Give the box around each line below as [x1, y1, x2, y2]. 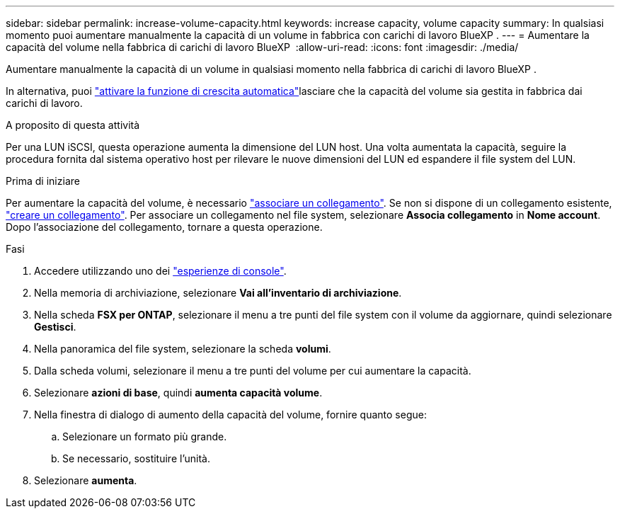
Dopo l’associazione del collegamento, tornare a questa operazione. [6, 221, 323, 233]
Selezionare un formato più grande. [62, 430, 227, 442]
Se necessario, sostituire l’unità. [62, 452, 210, 464]
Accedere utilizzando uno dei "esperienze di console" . [34, 265, 287, 277]
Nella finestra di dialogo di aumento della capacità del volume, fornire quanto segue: [34, 409, 427, 421]
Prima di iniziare [6, 175, 80, 187]
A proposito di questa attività [6, 119, 140, 131]
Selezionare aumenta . [34, 474, 137, 486]
